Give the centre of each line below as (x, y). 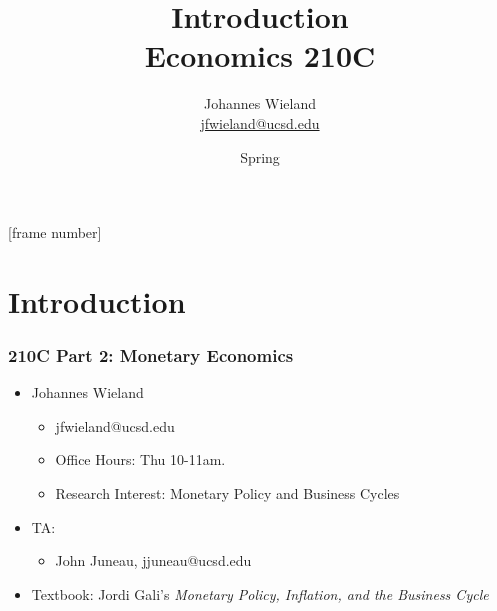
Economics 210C (260, 55)
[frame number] (55, 232)
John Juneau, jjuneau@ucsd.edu (153, 560)
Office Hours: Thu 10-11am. (140, 459)
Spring (260, 156)
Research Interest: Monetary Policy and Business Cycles (227, 493)
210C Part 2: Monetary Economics (151, 354)
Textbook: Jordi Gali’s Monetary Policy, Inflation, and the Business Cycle (260, 593)
